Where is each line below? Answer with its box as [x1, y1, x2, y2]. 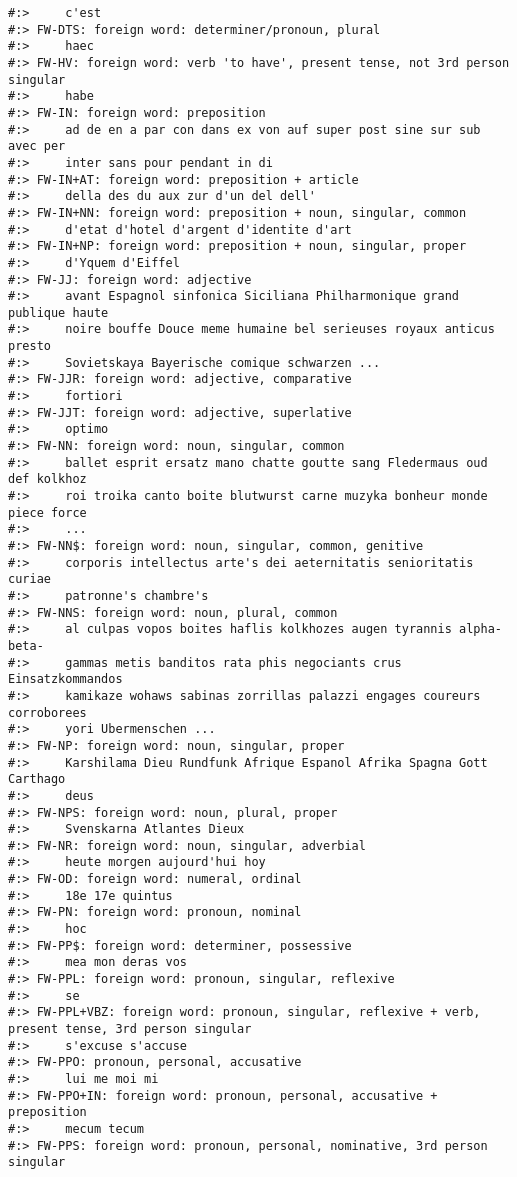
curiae [8, 572, 51, 587]
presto [8, 339, 51, 354]
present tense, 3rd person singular [8, 1022, 252, 1037]
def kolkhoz [8, 472, 87, 487]
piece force [8, 505, 87, 520]
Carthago [8, 772, 66, 787]
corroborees [8, 705, 87, 720]
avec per [8, 139, 66, 154]
